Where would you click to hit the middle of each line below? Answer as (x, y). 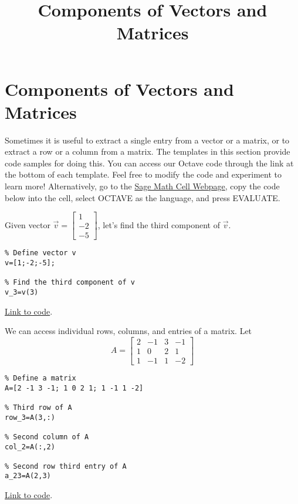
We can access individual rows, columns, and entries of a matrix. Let (128, 331)
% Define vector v (40, 253)
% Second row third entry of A (66, 466)
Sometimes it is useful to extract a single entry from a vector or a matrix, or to (147, 140)
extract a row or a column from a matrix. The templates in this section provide (148, 151)
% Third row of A (38, 407)
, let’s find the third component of (159, 224)
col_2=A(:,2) (30, 447)
